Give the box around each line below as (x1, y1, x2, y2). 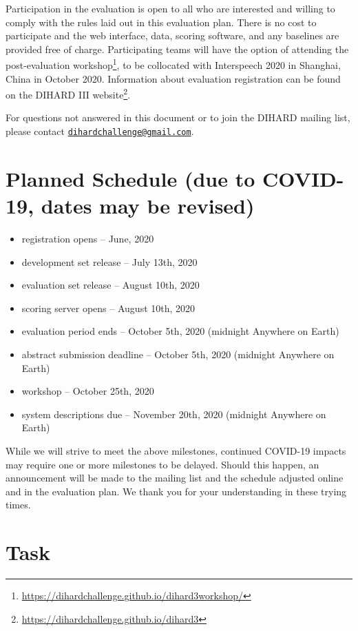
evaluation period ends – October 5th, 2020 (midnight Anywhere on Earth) (21, 324, 339, 338)
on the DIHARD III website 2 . (6, 85, 131, 101)
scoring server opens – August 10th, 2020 (21, 300, 196, 315)
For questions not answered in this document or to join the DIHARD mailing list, (6, 110, 350, 125)
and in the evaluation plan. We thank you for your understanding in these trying (6, 484, 347, 498)
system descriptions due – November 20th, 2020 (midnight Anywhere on (21, 406, 326, 421)
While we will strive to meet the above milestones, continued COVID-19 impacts (6, 443, 346, 457)
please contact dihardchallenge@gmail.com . (6, 124, 194, 138)
